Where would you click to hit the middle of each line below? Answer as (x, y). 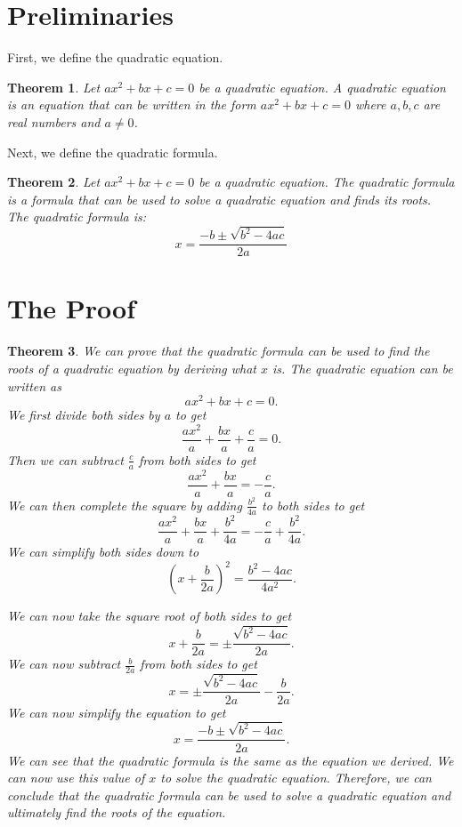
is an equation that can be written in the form (132, 104)
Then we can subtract (65, 459)
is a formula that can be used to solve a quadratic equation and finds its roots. (219, 199)
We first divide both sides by (84, 415)
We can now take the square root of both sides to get (150, 616)
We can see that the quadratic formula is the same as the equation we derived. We (231, 760)
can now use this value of (76, 778)
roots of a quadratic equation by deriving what (132, 368)
